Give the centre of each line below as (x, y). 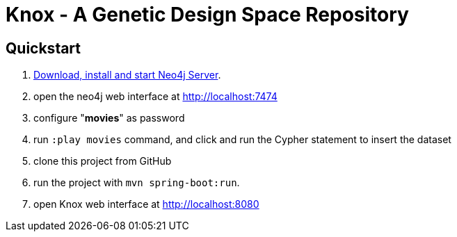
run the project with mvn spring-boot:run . (137, 183)
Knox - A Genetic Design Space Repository (207, 15)
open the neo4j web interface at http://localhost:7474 (155, 97)
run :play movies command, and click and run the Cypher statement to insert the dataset (242, 140)
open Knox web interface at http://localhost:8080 (146, 204)
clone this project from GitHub (103, 161)
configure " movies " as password (109, 118)
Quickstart (43, 48)
